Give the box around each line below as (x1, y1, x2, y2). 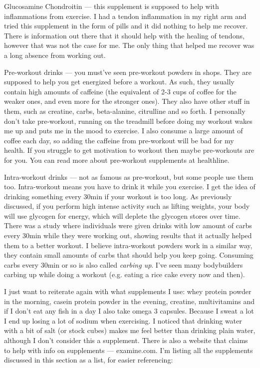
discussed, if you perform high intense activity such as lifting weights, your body (4, 201, 250, 211)
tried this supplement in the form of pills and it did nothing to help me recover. (4, 20, 248, 31)
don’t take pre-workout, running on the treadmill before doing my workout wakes (4, 115, 253, 126)
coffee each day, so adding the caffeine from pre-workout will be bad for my (4, 135, 234, 145)
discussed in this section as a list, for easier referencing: (4, 355, 173, 365)
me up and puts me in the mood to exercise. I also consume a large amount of (4, 125, 243, 136)
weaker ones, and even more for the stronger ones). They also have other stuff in (4, 96, 250, 106)
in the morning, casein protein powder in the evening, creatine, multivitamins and (4, 296, 255, 306)
